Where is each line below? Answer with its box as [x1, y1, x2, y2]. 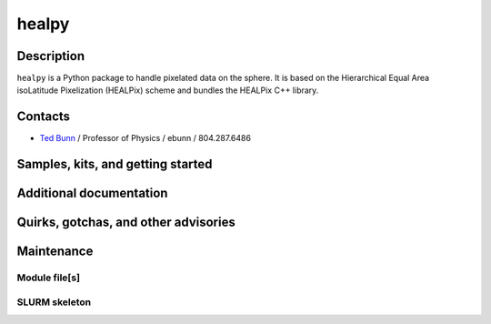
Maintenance [16, 244, 94, 259]
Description [16, 48, 85, 64]
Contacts [16, 109, 71, 125]
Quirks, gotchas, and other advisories [16, 215, 235, 230]
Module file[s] [16, 271, 81, 284]
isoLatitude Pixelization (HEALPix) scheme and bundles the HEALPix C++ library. [16, 85, 319, 96]
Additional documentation [16, 186, 168, 201]
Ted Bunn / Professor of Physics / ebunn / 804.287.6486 [39, 133, 252, 144]
